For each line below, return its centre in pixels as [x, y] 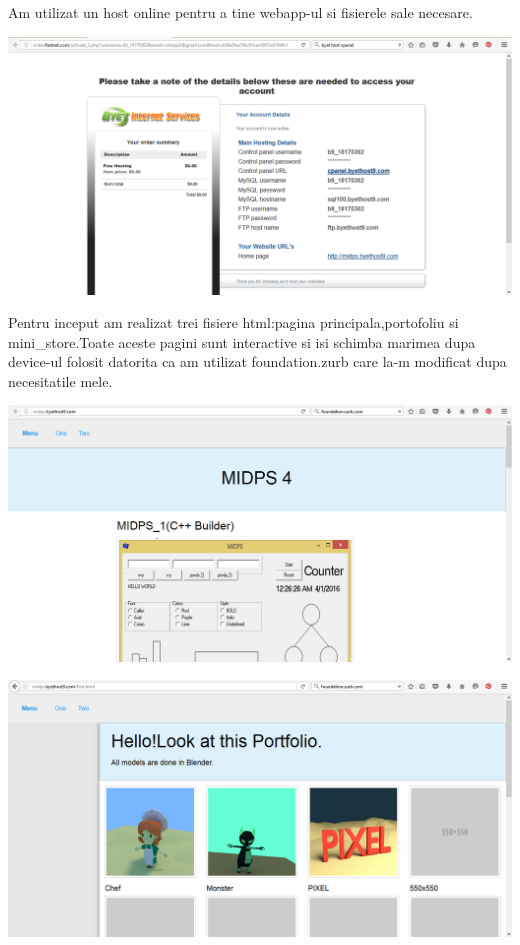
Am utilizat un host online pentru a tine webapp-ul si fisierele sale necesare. [240, 12]
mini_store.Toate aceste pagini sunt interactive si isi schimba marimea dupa [242, 341]
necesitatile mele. [60, 380]
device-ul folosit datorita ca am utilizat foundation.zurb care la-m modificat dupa [257, 361]
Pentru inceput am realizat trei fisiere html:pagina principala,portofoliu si [233, 322]
